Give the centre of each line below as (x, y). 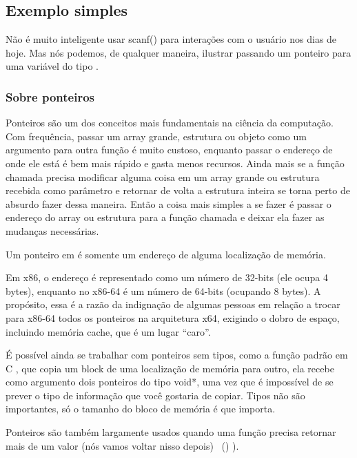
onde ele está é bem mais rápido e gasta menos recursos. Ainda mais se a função (175, 163)
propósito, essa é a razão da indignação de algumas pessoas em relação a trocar (173, 304)
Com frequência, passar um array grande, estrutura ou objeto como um (156, 136)
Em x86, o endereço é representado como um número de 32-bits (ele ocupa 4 (167, 277)
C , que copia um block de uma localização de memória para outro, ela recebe (170, 368)
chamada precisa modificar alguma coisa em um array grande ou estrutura (163, 176)
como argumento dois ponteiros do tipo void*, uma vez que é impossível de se (170, 382)
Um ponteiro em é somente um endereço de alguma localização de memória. (166, 254)
